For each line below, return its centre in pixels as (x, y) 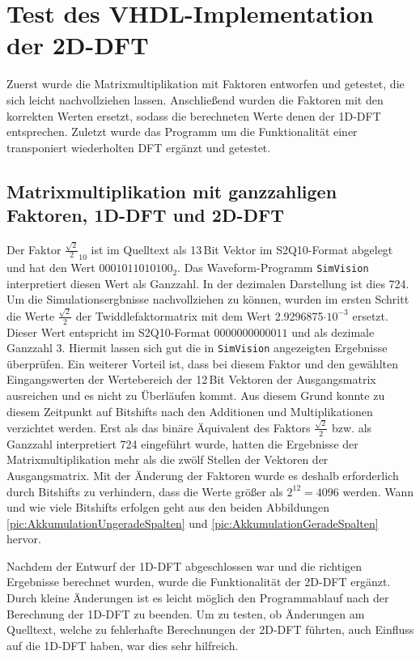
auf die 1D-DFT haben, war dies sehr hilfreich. (123, 645)
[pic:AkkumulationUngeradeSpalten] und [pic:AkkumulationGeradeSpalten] (193, 523)
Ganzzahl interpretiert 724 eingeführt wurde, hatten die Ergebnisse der (182, 443)
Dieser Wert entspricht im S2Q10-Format (108, 332)
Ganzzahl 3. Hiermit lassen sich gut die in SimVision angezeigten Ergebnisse (197, 348)
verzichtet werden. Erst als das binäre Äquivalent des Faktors (159, 427)
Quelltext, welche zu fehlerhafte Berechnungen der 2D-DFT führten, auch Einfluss (210, 629)
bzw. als (352, 427)
